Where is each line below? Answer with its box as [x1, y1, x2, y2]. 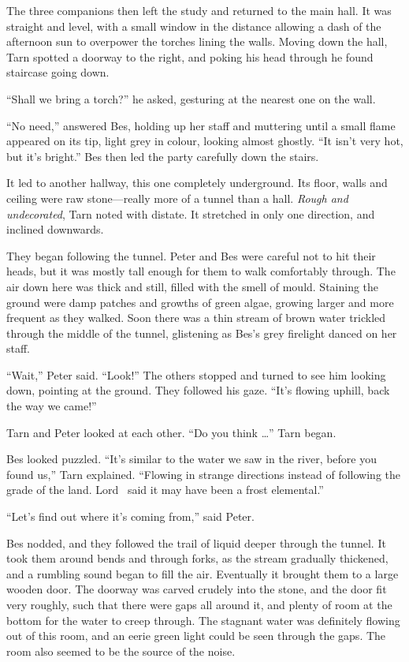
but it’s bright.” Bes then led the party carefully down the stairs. [6, 148, 319, 164]
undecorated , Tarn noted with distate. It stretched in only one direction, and [6, 205, 375, 222]
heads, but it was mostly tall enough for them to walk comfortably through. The [6, 263, 396, 279]
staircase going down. [6, 64, 110, 80]
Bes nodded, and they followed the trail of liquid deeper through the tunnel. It [6, 534, 386, 551]
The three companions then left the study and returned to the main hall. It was [6, 2, 392, 18]
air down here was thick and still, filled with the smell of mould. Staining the [6, 278, 379, 294]
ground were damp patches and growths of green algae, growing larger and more [6, 294, 394, 310]
